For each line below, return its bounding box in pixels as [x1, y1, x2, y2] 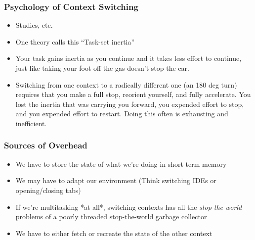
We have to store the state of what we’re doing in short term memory [15, 158, 227, 169]
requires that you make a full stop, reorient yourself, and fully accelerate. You [15, 89, 251, 99]
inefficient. [15, 118, 47, 128]
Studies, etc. [15, 20, 53, 30]
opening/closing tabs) [15, 185, 81, 195]
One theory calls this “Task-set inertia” [15, 36, 135, 47]
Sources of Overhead [4, 139, 87, 151]
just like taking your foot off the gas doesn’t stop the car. [15, 63, 189, 73]
